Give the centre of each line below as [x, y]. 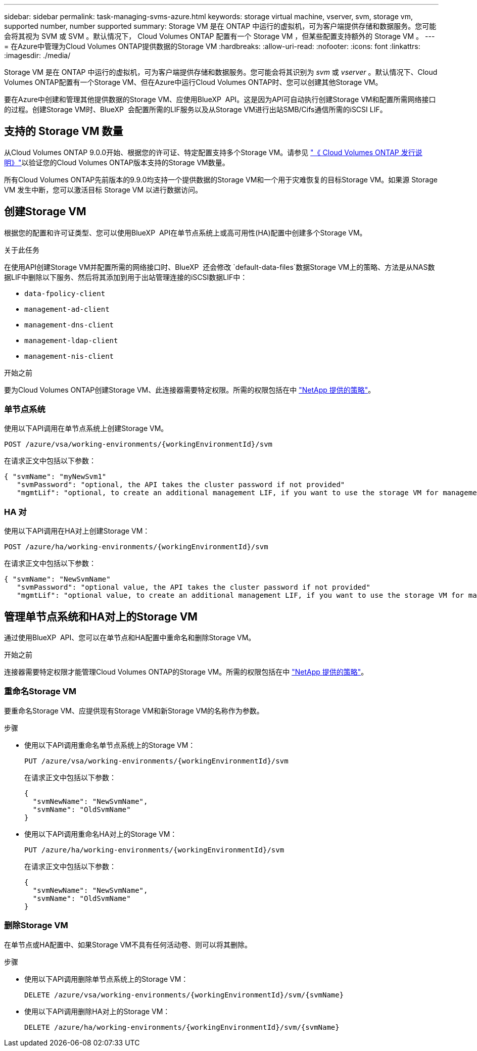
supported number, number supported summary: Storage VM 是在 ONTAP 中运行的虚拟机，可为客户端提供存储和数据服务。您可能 [220, 26]
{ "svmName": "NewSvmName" [57, 579]
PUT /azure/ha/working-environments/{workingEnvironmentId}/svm [154, 850]
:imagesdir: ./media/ [37, 55]
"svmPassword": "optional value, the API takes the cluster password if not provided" [194, 587]
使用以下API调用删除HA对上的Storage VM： [97, 1011]
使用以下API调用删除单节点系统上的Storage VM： [106, 979]
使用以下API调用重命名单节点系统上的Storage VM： [110, 745]
